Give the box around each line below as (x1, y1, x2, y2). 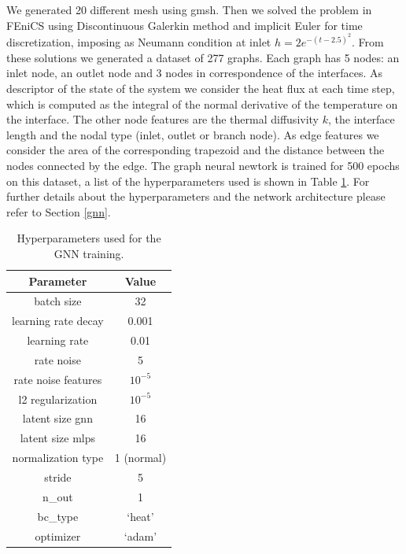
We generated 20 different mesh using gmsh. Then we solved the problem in (6, 2, 372, 17)
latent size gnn (22, 410, 93, 427)
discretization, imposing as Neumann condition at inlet (6, 34, 271, 50)
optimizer (35, 527, 81, 544)
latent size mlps (20, 430, 96, 446)
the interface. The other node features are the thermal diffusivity (6, 111, 319, 127)
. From (351, 34, 384, 50)
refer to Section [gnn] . (6, 203, 111, 220)
